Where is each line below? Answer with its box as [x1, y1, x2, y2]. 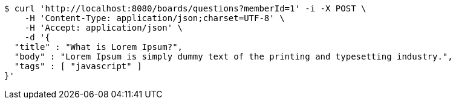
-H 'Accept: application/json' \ [24, 23, 183, 32]
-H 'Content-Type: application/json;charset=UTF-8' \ [24, 13, 285, 23]
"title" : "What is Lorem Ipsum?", [14, 42, 183, 52]
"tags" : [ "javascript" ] [14, 61, 142, 71]
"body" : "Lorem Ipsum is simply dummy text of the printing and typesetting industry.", [14, 52, 453, 61]
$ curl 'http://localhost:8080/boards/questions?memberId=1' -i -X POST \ [4, 4, 366, 13]
